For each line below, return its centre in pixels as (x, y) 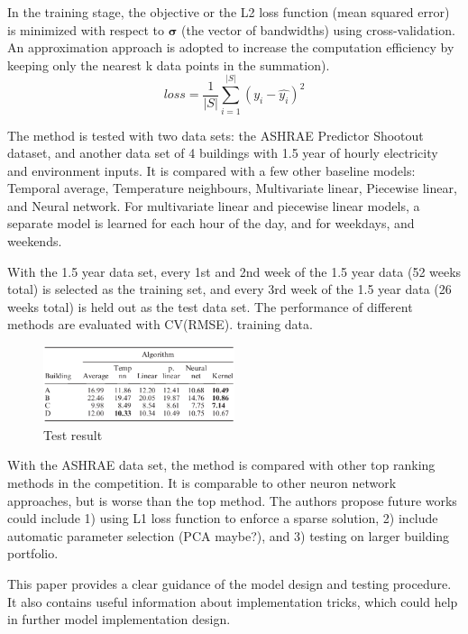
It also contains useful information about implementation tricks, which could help (233, 601)
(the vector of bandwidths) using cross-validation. (318, 29)
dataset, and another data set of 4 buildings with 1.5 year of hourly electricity (223, 153)
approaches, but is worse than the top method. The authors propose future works (232, 500)
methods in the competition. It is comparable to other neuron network (202, 482)
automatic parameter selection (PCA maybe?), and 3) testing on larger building (229, 535)
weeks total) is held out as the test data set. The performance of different (210, 306)
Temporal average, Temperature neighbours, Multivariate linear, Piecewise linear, (232, 188)
